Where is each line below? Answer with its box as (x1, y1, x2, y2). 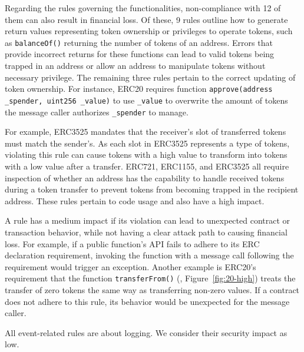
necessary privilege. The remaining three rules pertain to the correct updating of (5, 71, 296, 83)
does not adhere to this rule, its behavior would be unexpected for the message (5, 295, 290, 307)
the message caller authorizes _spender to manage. (5, 105, 189, 118)
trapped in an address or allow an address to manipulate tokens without (5, 59, 266, 72)
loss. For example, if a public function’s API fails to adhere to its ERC (5, 237, 260, 250)
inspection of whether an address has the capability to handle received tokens (5, 171, 285, 184)
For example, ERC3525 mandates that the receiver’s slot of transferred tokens (5, 125, 286, 138)
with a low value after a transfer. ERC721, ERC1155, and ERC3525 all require (5, 160, 289, 172)
